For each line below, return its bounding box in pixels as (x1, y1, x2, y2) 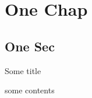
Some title (5, 64, 41, 76)
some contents (5, 84, 55, 96)
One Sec (5, 37, 55, 55)
